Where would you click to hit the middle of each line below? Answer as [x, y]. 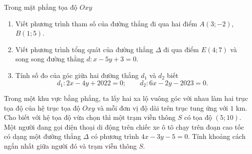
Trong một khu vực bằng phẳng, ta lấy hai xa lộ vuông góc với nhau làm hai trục [126, 98]
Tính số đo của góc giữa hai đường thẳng [77, 75]
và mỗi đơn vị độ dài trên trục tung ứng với [163, 107]
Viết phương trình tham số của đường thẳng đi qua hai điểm [106, 23]
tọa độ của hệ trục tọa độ [42, 107]
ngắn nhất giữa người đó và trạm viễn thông [70, 145]
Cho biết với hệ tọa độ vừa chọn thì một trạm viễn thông [90, 117]
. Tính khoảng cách [217, 136]
